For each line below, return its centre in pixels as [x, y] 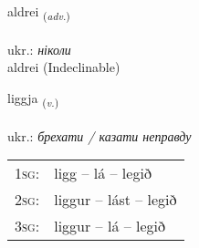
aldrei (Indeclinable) [64, 67]
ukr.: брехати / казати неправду [99, 135]
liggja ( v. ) [33, 98]
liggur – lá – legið [110, 226]
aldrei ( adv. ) [39, 12]
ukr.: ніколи [39, 49]
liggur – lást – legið [115, 200]
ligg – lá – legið [103, 173]
